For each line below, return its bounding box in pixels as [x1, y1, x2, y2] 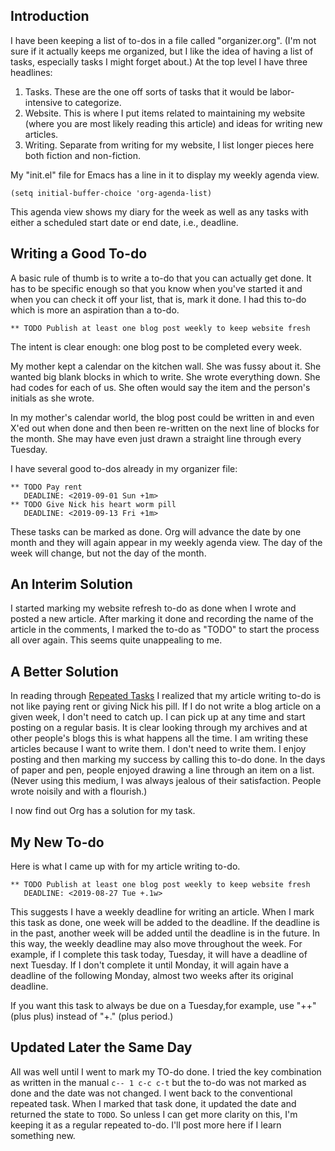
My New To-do [10, 834, 105, 851]
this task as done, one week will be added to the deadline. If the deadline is [10, 917, 320, 929]
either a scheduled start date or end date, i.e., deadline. [10, 216, 239, 228]
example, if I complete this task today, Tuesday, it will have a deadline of [10, 949, 308, 961]
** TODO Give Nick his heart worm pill [10, 499, 177, 509]
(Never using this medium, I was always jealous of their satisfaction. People [10, 775, 322, 787]
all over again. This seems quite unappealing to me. [10, 634, 223, 646]
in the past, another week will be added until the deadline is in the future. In [10, 927, 320, 939]
